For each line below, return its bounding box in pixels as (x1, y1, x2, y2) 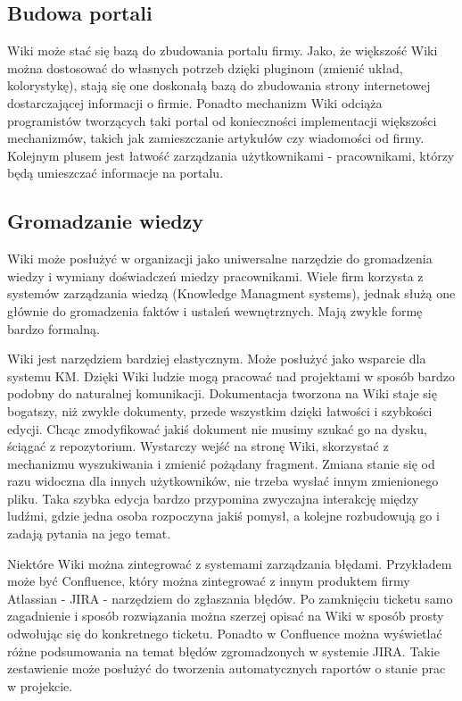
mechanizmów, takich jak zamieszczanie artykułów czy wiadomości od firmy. (7, 129, 425, 147)
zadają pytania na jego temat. (7, 524, 171, 543)
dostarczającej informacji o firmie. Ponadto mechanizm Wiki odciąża (7, 93, 383, 112)
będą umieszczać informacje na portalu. (7, 163, 224, 182)
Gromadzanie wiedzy (7, 207, 204, 235)
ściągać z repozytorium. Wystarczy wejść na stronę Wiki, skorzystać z (7, 437, 389, 455)
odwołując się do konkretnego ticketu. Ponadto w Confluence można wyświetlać (7, 624, 442, 643)
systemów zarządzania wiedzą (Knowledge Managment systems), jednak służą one (7, 284, 456, 303)
